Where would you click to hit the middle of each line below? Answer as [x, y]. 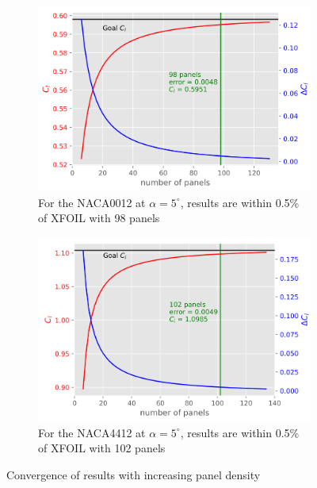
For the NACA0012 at [92, 202]
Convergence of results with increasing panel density [134, 474]
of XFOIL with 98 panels [99, 218]
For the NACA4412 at [92, 432]
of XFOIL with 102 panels [102, 448]
